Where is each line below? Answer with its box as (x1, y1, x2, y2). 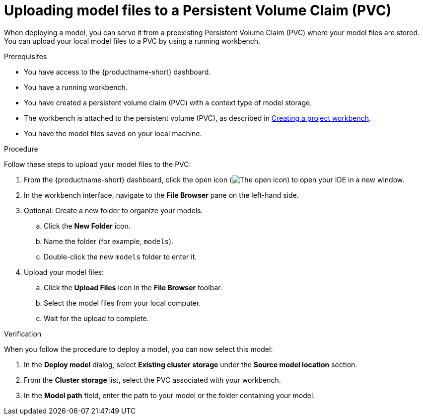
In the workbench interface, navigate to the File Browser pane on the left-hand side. (24, 190, 299, 199)
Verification (4, 329, 42, 338)
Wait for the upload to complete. (44, 314, 149, 323)
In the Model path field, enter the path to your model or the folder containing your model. (24, 391, 315, 400)
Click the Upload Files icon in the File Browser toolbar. (44, 283, 222, 292)
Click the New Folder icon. (44, 221, 131, 230)
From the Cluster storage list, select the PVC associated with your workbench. (24, 375, 281, 384)
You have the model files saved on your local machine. (24, 129, 202, 138)
